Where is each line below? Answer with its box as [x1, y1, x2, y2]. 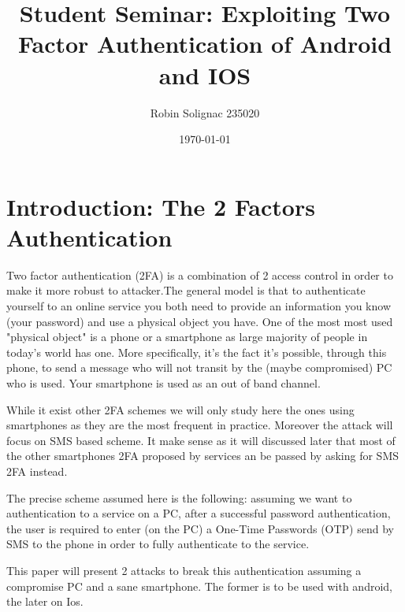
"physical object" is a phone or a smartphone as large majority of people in [6, 328, 368, 345]
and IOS [158, 58, 251, 91]
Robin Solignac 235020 [150, 104, 260, 121]
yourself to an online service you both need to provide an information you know [6, 298, 392, 313]
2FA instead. [6, 462, 68, 479]
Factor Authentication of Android [17, 28, 392, 60]
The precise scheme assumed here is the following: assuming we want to [6, 489, 352, 506]
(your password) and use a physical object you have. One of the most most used [6, 313, 393, 329]
